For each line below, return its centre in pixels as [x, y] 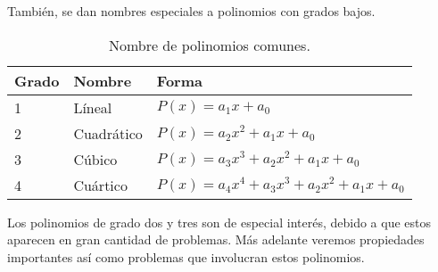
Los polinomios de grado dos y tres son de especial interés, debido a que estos [219, 222]
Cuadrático [108, 133]
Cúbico [95, 159]
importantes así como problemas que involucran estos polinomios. [186, 256]
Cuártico [100, 185]
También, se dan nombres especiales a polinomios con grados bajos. [191, 11]
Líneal [93, 107]
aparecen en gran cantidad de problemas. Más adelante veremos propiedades [216, 239]
